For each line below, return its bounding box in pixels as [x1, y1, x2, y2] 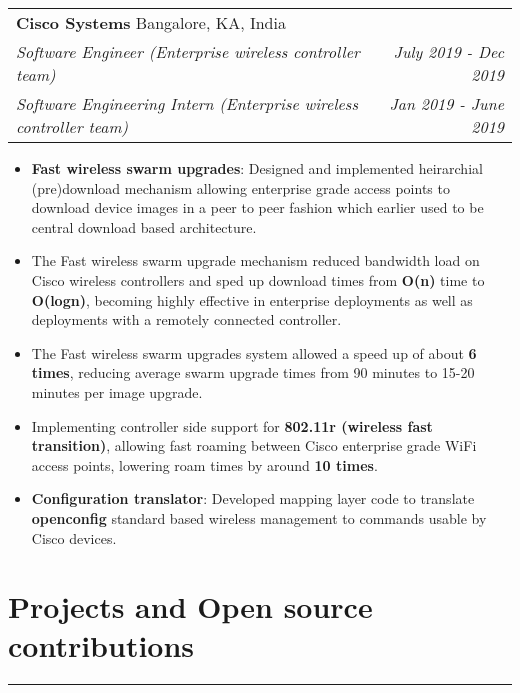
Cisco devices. [31, 527, 117, 548]
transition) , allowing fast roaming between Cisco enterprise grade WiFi [31, 435, 477, 456]
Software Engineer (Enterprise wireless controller [16, 40, 360, 63]
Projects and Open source [8, 586, 373, 627]
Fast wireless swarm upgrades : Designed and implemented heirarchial [31, 158, 483, 178]
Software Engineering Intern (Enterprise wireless [16, 92, 358, 115]
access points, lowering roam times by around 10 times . [31, 454, 378, 475]
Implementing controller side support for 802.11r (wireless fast [31, 415, 433, 436]
